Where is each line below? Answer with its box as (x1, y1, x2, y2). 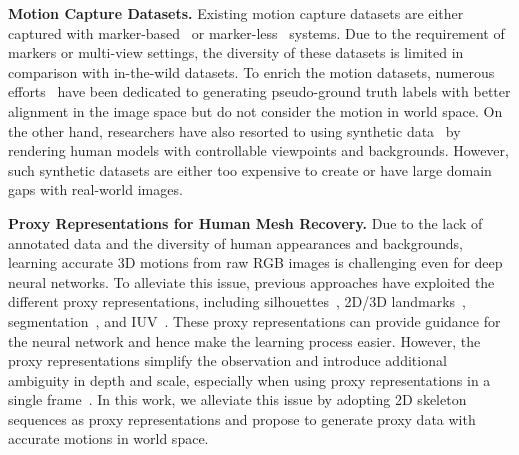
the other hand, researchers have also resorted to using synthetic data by (8, 120, 461, 141)
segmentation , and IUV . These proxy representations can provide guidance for (8, 310, 501, 331)
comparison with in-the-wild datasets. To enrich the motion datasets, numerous (8, 61, 495, 82)
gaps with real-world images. (8, 179, 183, 200)
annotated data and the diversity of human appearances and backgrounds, (8, 232, 464, 253)
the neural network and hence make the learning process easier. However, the (8, 330, 481, 351)
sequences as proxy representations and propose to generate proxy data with (8, 408, 476, 429)
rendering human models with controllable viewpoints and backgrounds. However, (8, 140, 509, 161)
